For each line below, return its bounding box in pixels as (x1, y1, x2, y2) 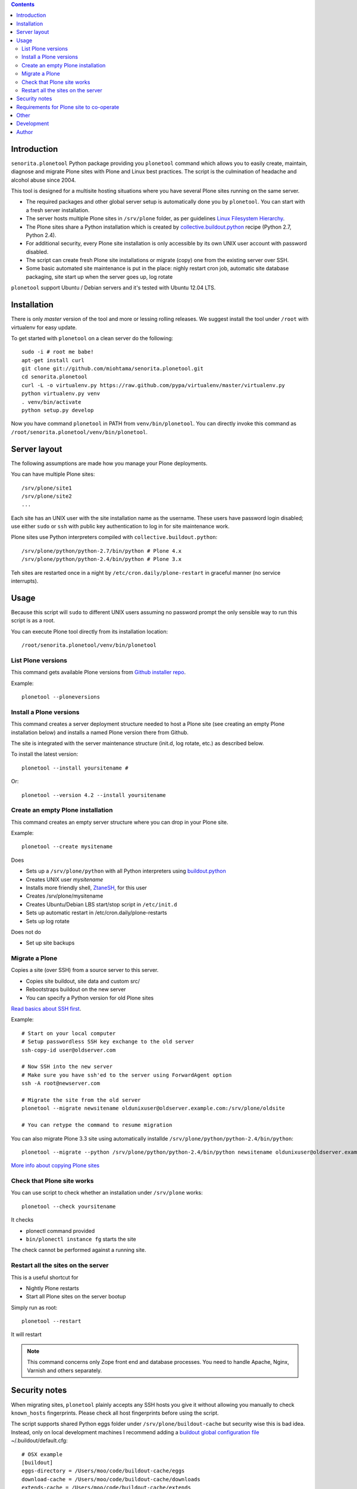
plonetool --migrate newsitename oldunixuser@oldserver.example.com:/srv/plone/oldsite (21, 1105, 286, 1112)
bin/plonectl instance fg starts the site (26, 1236, 136, 1242)
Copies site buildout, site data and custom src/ (26, 977, 140, 985)
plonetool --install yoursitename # (21, 764, 129, 771)
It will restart (11, 1331, 42, 1338)
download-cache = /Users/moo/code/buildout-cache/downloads (21, 1476, 201, 1482)
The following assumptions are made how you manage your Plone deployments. (11, 459, 208, 467)
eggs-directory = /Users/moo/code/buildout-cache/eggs (21, 1468, 185, 1474)
